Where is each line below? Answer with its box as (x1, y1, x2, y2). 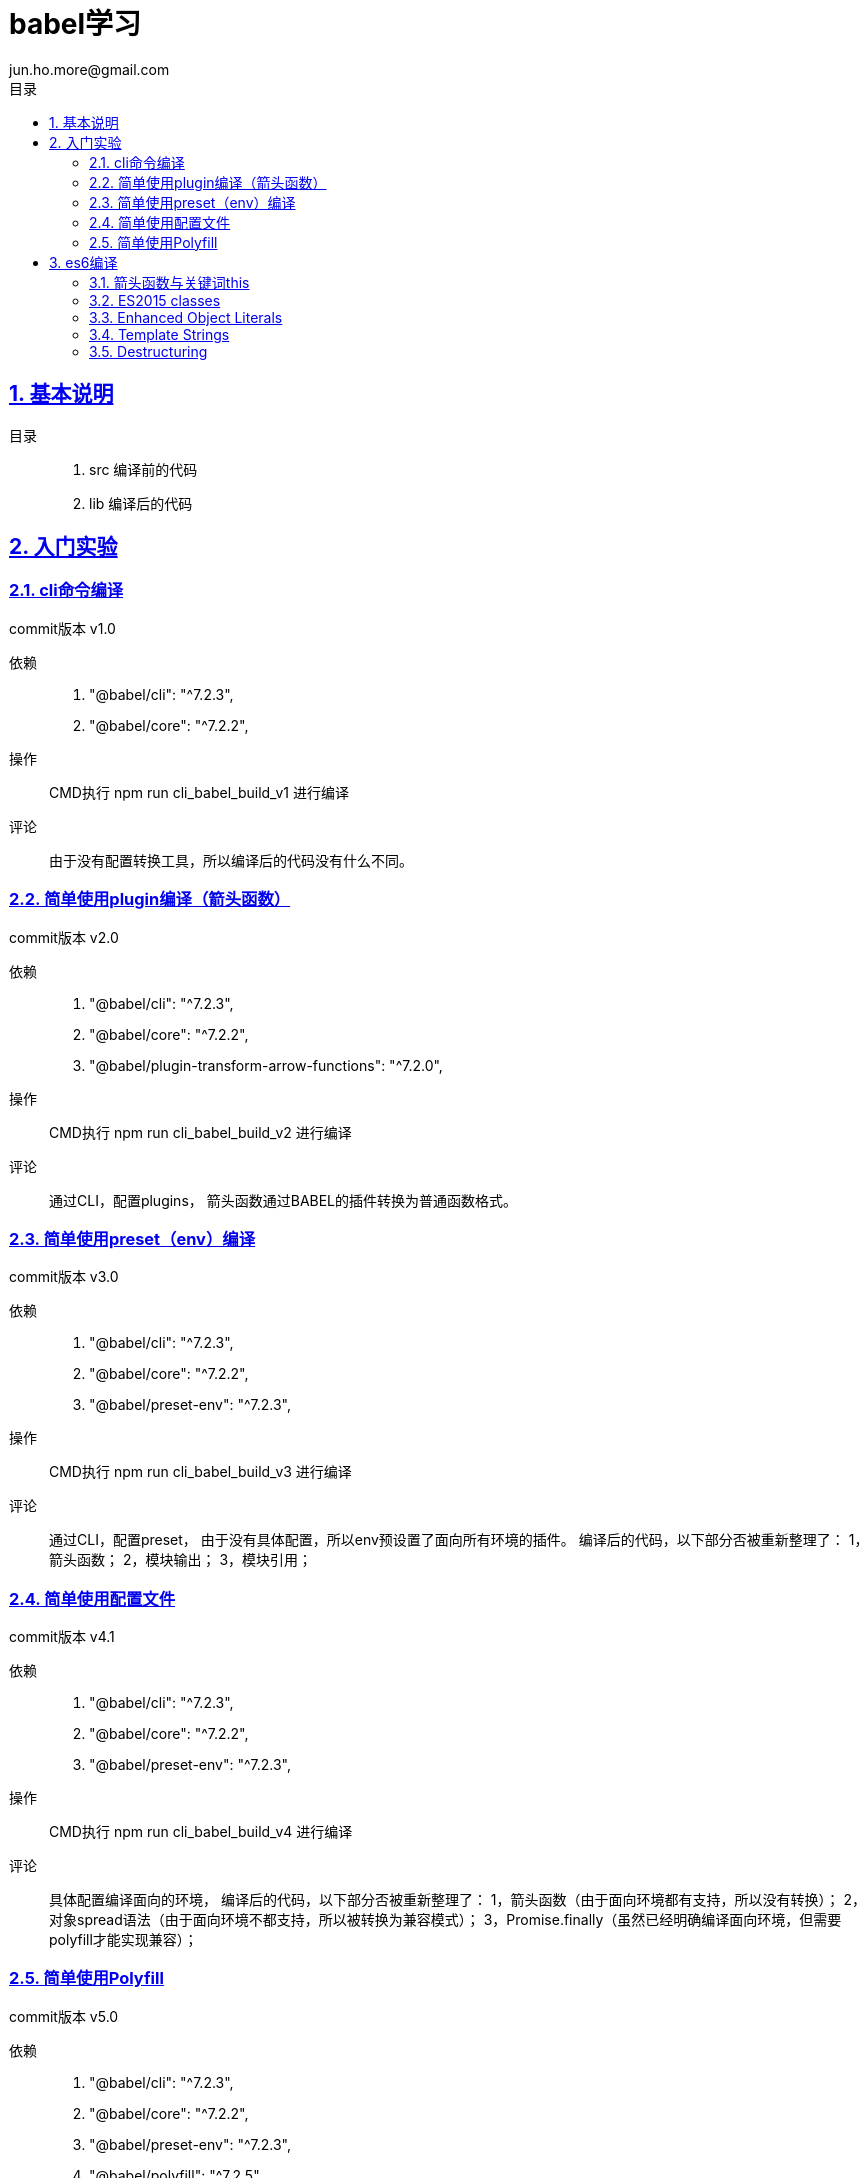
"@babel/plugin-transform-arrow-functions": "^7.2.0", (89, 1056, 443, 1074)
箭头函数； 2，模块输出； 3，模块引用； (49, 1551, 313, 1569)
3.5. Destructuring (89, 342, 208, 360)
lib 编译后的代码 (89, 494, 193, 512)
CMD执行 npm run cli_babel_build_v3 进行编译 (49, 1463, 352, 1481)
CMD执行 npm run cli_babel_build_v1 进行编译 (49, 783, 349, 801)
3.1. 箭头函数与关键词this (89, 273, 250, 291)
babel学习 (9, 7, 142, 41)
